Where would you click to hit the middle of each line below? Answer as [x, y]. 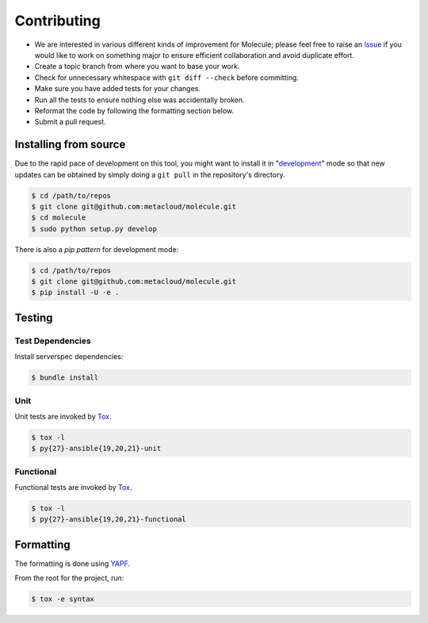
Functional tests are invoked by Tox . [73, 487]
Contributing [57, 21]
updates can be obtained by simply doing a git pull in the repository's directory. [150, 174]
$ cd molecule [59, 218]
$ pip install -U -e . [75, 292]
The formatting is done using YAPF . [73, 564]
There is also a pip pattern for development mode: [97, 249]
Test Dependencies [53, 341]
